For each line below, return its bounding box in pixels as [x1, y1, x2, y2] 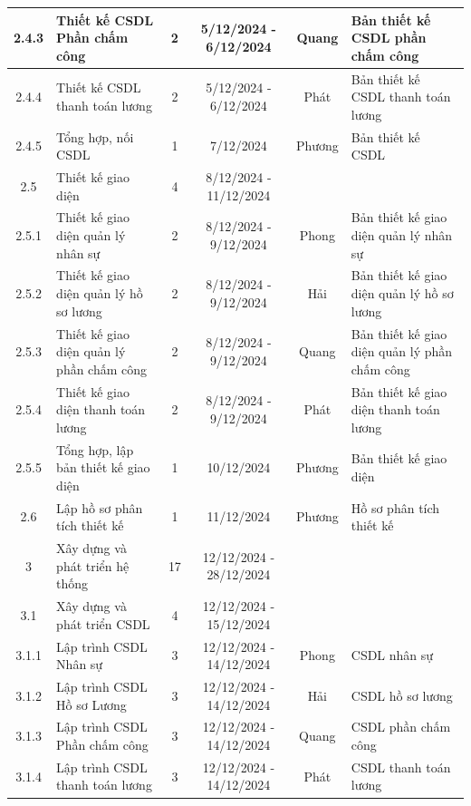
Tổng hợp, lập [56, 440, 134, 459]
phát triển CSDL [56, 614, 150, 633]
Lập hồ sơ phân [56, 498, 143, 517]
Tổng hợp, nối [56, 127, 134, 146]
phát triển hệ [56, 556, 130, 575]
